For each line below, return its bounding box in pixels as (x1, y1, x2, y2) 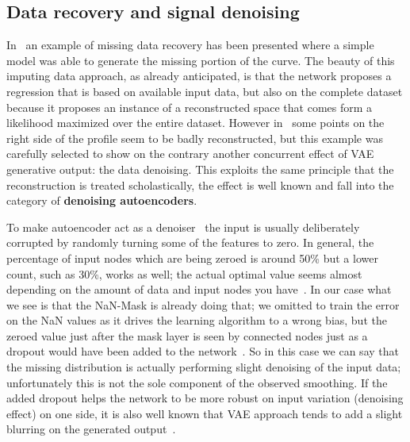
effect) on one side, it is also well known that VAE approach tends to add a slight (6, 405, 403, 421)
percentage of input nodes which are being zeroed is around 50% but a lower (6, 249, 378, 266)
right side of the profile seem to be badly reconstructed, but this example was (6, 129, 383, 146)
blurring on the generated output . (6, 421, 176, 437)
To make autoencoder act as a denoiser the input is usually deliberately (6, 218, 360, 235)
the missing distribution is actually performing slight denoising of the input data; (6, 359, 401, 375)
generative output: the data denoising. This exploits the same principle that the (6, 160, 394, 177)
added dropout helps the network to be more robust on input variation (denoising (6, 390, 404, 406)
